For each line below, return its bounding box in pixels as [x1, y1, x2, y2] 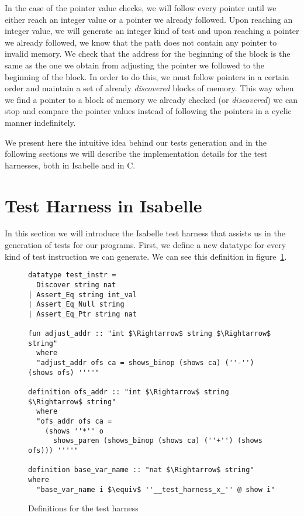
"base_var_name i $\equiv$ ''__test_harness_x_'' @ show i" [36, 485, 275, 494]
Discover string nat [36, 280, 116, 289]
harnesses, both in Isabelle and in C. [5, 159, 136, 171]
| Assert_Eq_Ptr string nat [28, 309, 137, 318]
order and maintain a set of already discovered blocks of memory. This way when [5, 82, 294, 94]
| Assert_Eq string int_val [28, 290, 137, 299]
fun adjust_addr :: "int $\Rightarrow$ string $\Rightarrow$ [28, 329, 271, 338]
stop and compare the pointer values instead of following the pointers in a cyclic [5, 105, 292, 117]
